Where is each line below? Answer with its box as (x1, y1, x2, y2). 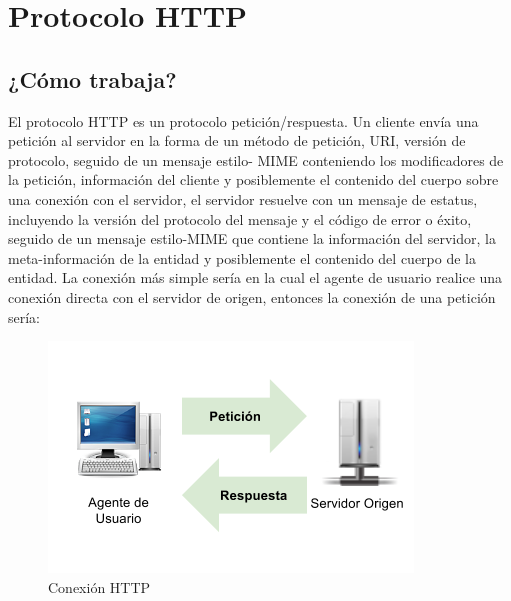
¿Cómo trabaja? (8, 63, 177, 94)
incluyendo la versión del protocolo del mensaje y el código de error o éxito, (8, 208, 472, 229)
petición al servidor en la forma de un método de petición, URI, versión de (8, 130, 466, 151)
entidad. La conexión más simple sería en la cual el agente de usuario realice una (8, 267, 503, 288)
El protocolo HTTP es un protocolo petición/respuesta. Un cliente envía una (8, 110, 479, 131)
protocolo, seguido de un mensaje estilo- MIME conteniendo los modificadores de (8, 149, 504, 170)
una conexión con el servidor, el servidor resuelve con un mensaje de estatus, (8, 188, 478, 209)
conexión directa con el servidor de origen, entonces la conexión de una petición (8, 286, 496, 307)
